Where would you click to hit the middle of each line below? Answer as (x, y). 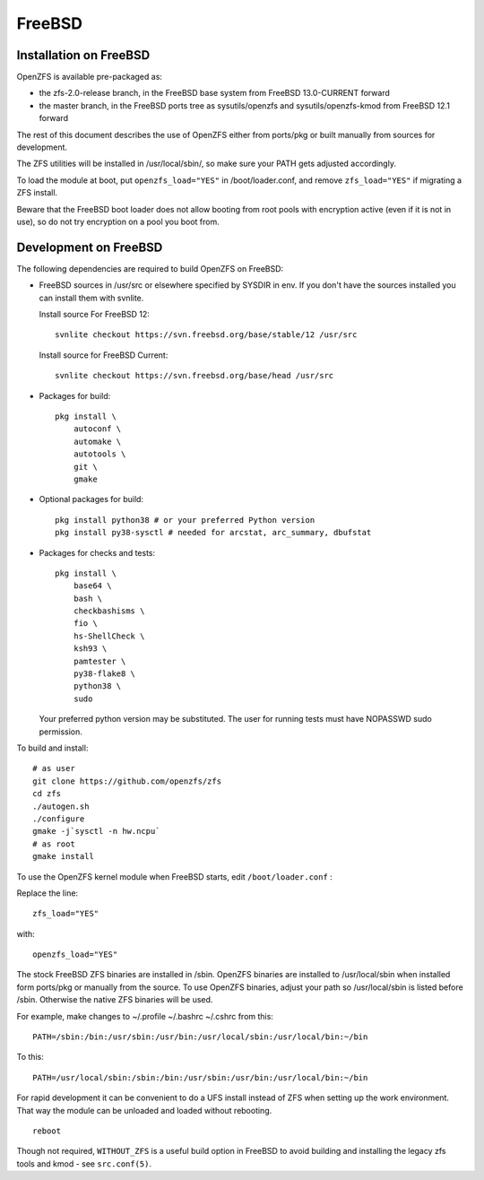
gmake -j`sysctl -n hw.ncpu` (96, 831)
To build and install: (52, 748)
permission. (60, 732)
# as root (54, 844)
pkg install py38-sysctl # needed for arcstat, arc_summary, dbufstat (213, 533)
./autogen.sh (61, 806)
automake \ (97, 441)
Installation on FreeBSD (83, 55)
